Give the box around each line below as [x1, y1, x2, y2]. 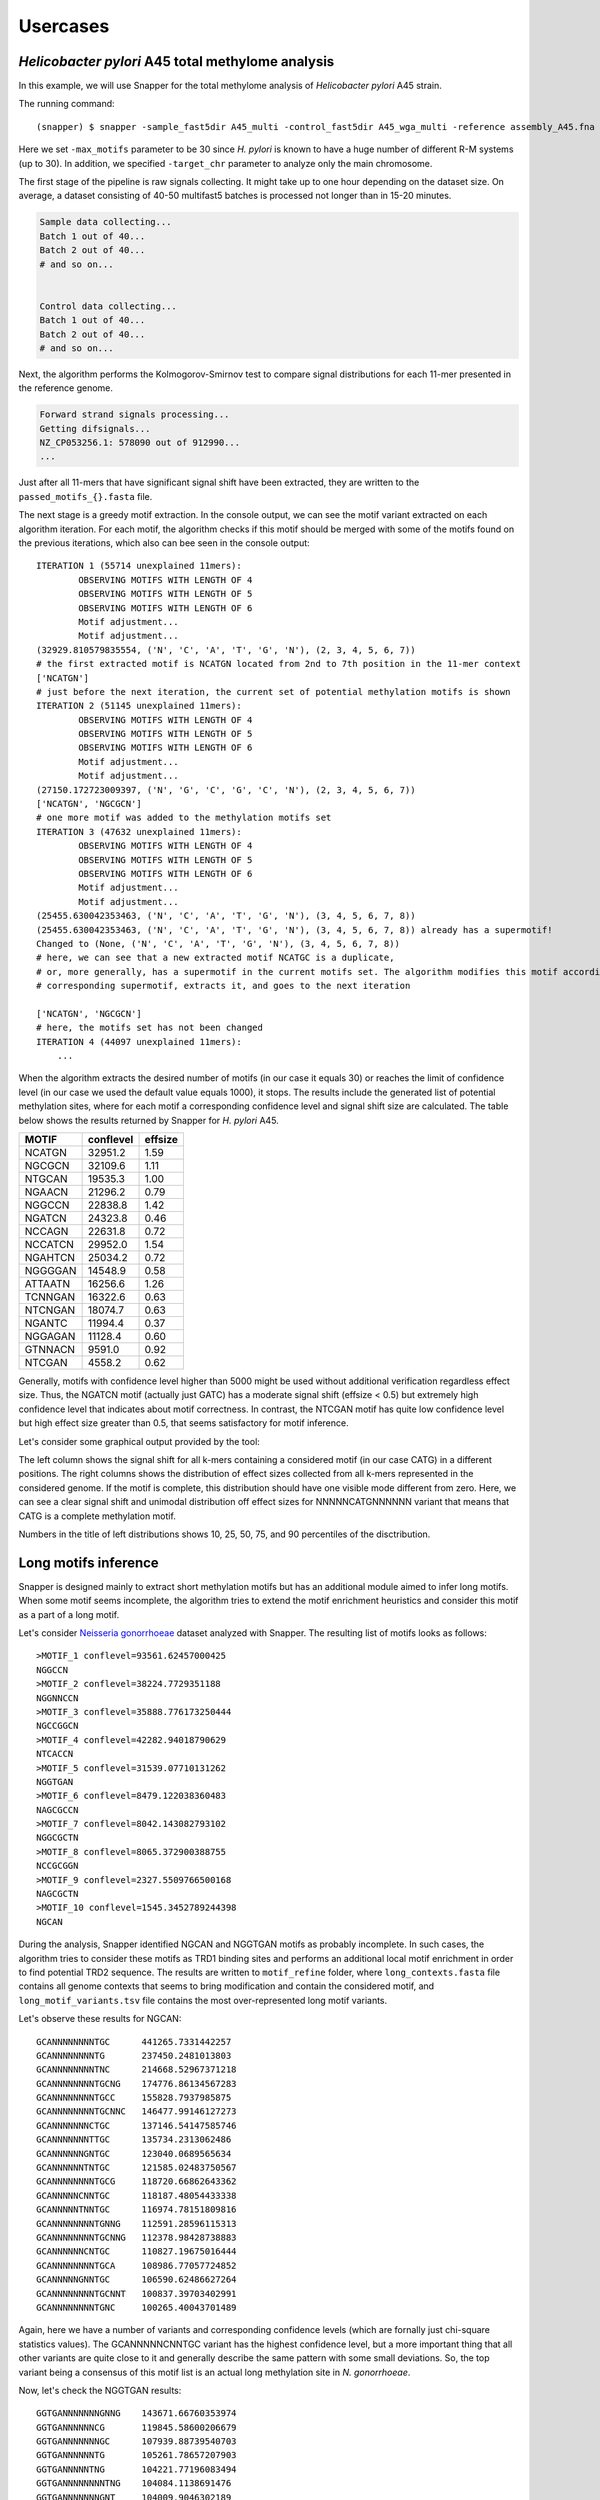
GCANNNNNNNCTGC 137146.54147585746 [36, 2120, 237, 2131]
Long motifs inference [18, 1554, 159, 1571]
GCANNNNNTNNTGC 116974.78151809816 [36, 2204, 237, 2215]
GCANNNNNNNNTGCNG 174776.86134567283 [36, 2078, 237, 2089]
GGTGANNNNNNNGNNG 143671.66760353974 [36, 2408, 237, 2419]
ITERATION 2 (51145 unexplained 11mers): [36, 700, 242, 712]
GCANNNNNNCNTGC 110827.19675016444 [36, 2246, 237, 2257]
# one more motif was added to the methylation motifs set [36, 812, 332, 824]
